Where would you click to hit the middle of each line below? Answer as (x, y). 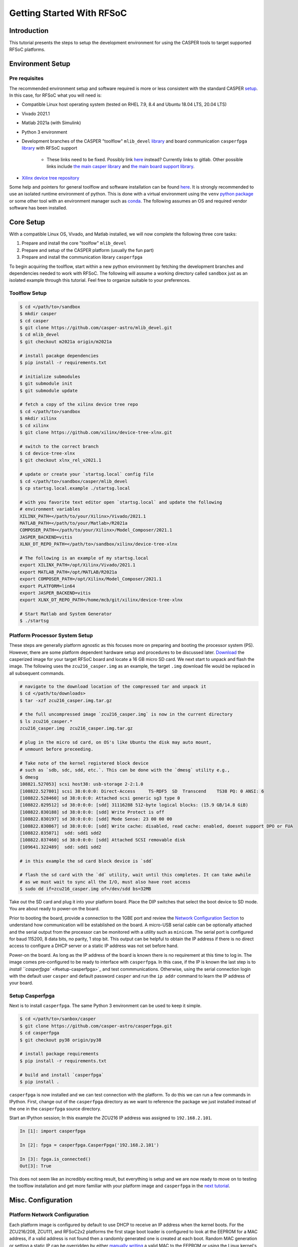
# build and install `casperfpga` (62, 1075)
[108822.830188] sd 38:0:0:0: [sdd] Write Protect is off (92, 812)
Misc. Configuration (41, 1200)
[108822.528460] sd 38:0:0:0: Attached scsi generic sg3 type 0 (100, 798)
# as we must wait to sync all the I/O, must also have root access (105, 882)
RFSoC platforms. (27, 49)
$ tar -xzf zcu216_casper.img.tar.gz (66, 700)
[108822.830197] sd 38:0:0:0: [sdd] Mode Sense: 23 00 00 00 (96, 819)
